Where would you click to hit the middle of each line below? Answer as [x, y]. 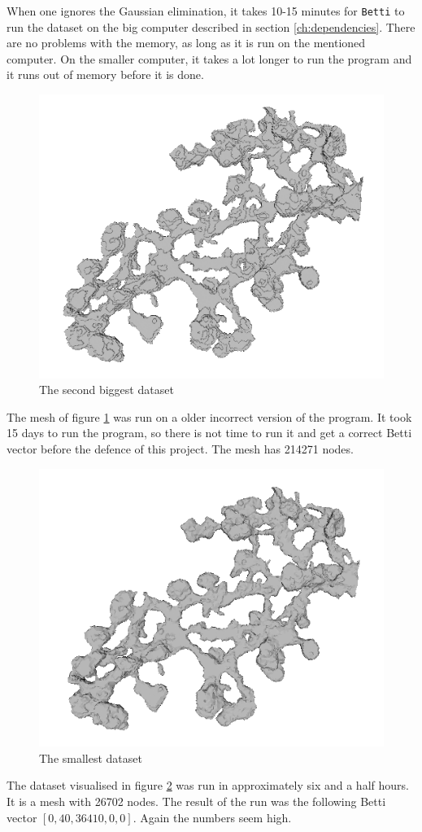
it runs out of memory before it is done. [105, 74]
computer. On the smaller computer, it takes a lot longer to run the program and [209, 58]
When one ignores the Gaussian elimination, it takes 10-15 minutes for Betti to [206, 11]
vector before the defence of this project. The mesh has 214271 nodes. [180, 448]
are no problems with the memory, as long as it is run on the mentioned [186, 43]
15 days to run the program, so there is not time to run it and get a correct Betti [209, 433]
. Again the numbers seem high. [212, 817]
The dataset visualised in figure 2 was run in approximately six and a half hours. [208, 785]
